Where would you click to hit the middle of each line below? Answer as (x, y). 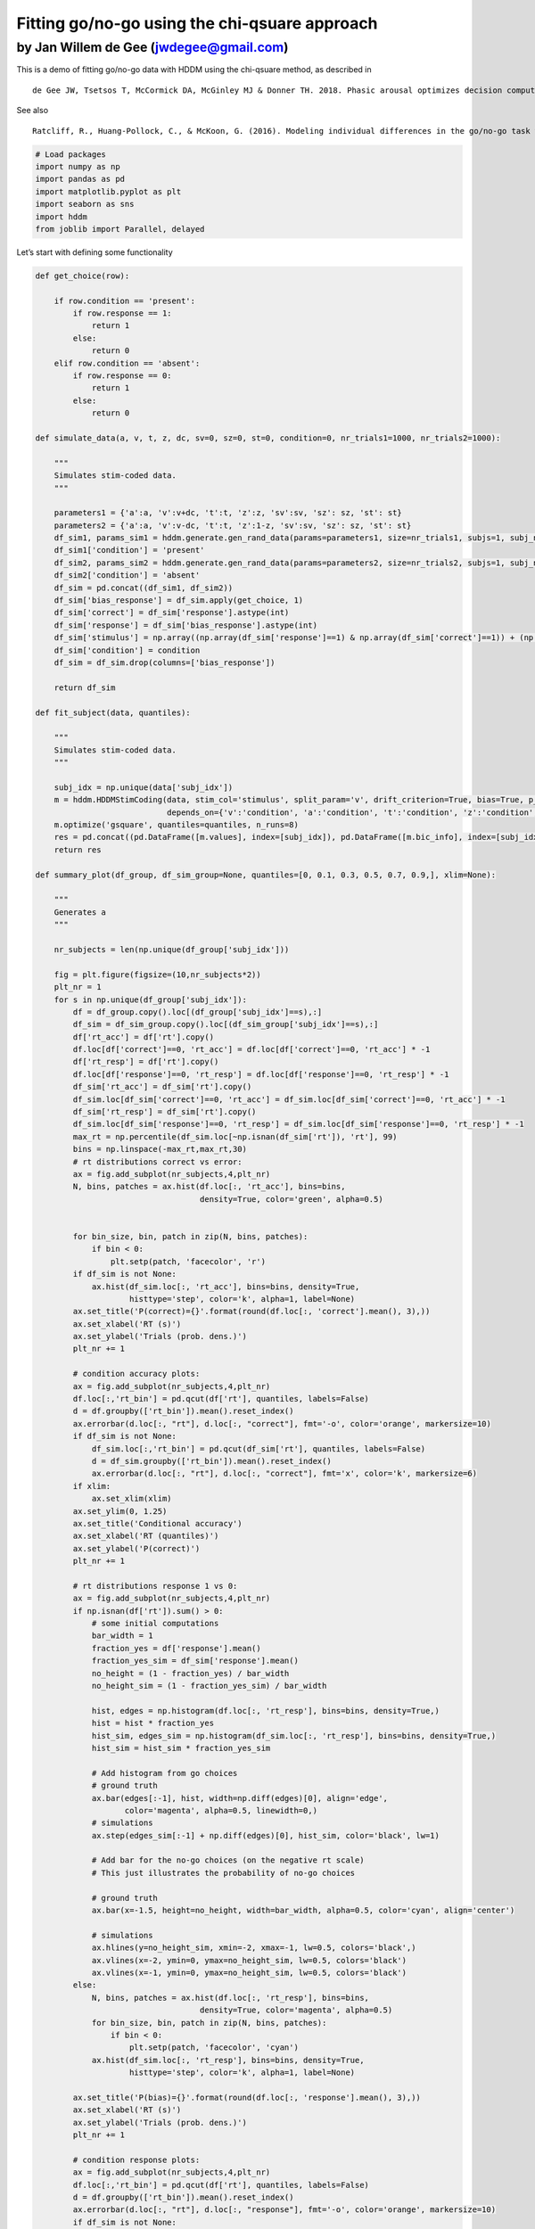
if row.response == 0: (123, 375)
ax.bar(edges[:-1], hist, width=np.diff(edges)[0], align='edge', (239, 1798)
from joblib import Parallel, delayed (120, 229)
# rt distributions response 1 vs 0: (155, 1586)
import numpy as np (78, 166)
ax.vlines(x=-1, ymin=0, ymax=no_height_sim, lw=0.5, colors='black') (249, 1972)
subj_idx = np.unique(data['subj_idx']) (144, 787)
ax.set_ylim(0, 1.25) (120, 1511)
